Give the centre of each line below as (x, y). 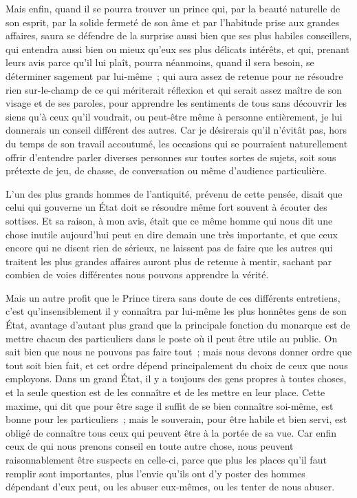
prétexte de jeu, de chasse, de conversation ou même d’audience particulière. (166, 170)
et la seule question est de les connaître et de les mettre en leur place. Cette (165, 392)
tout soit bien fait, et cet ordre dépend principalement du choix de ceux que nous (177, 365)
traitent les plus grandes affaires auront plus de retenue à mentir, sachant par (169, 261)
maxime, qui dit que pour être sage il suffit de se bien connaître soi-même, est (170, 405)
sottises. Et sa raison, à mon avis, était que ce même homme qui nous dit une (169, 220)
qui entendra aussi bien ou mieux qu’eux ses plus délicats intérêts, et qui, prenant (177, 49)
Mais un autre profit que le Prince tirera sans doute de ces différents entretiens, (173, 297)
